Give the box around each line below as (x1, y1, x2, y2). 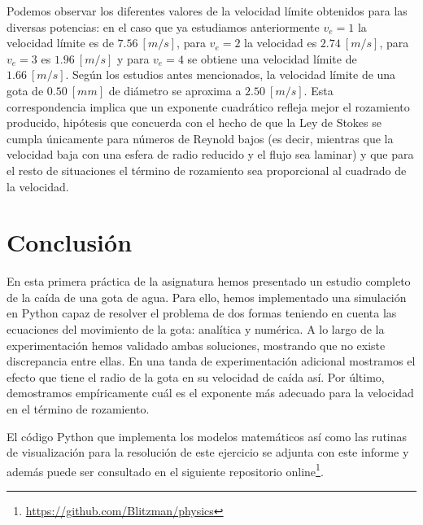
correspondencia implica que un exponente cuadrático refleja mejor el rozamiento (7, 98, 410, 115)
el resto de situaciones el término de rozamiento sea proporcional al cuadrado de (7, 161, 407, 178)
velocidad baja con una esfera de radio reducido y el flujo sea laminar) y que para (7, 146, 414, 163)
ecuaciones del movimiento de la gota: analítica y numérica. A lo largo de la (7, 321, 385, 338)
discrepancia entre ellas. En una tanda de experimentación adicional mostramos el (7, 352, 416, 370)
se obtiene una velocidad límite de (187, 50, 357, 67)
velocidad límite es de (7, 34, 114, 51)
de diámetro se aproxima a (108, 81, 242, 98)
